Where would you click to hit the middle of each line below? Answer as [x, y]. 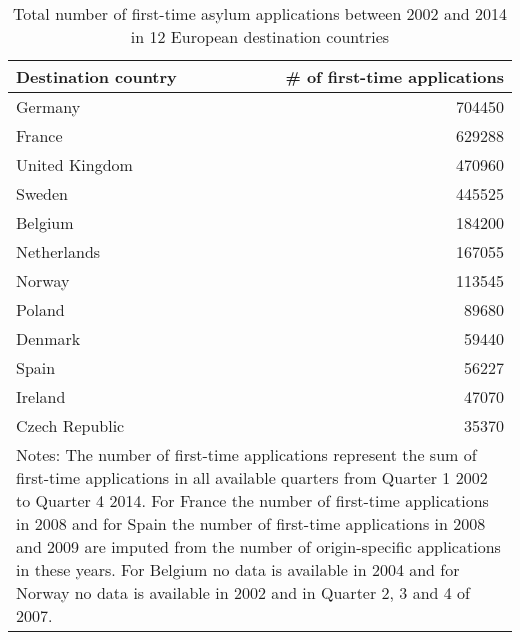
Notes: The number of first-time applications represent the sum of [246, 454]
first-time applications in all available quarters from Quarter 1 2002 [252, 477]
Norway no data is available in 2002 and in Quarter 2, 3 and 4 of [243, 592]
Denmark [48, 338]
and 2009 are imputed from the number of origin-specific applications [258, 546]
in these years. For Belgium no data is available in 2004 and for [238, 569]
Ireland [41, 396]
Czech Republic [70, 425]
